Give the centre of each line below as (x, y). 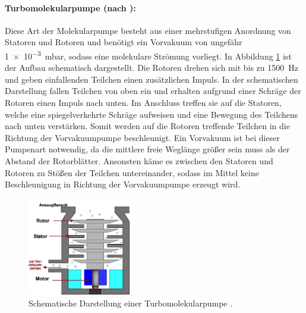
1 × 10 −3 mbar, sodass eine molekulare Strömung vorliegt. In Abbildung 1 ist (148, 55)
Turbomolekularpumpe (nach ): (70, 7)
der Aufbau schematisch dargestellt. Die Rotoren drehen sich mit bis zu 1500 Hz (152, 68)
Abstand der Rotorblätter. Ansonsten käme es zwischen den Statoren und (139, 160)
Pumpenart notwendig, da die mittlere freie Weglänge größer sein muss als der (147, 149)
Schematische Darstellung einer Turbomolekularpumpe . (131, 303)
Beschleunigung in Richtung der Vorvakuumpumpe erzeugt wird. (123, 184)
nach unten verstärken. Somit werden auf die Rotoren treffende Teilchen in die (147, 126)
